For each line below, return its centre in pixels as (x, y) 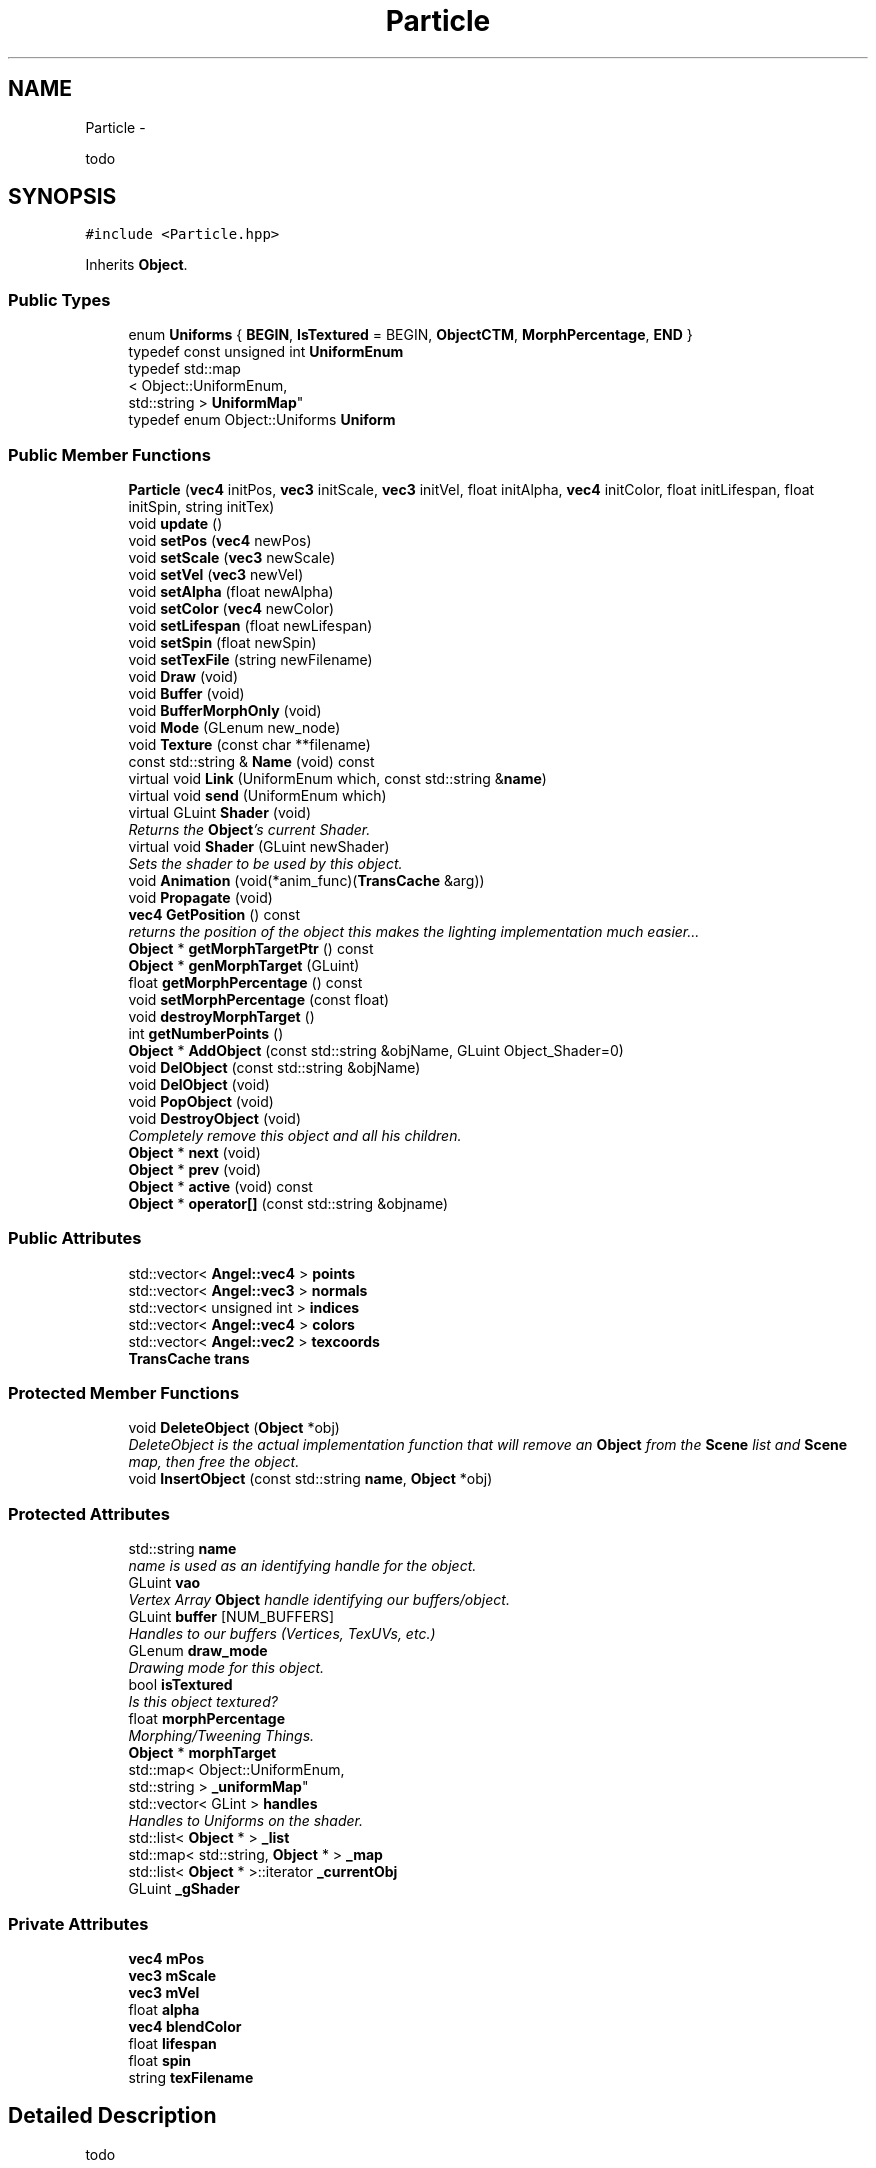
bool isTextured (180, 1685)
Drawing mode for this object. (226, 1668)
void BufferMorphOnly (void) (225, 710)
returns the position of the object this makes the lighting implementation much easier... (414, 931)
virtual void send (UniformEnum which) (257, 795)
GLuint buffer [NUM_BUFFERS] (231, 1617)
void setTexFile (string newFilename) (250, 659)
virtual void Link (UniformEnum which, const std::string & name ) (337, 778)
